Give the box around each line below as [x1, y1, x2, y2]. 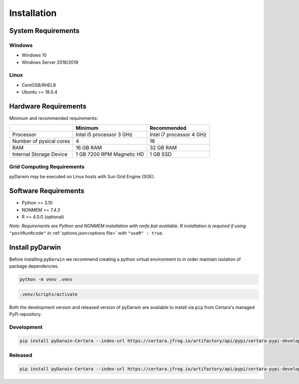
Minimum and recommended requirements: [9, 115, 98, 121]
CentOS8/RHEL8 [21, 82, 56, 88]
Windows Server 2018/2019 [21, 59, 79, 65]
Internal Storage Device [12, 150, 68, 157]
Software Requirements [9, 187, 85, 195]
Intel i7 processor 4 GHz [149, 131, 207, 138]
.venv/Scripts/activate [19, 291, 78, 297]
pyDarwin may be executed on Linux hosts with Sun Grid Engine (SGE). [9, 174, 155, 180]
